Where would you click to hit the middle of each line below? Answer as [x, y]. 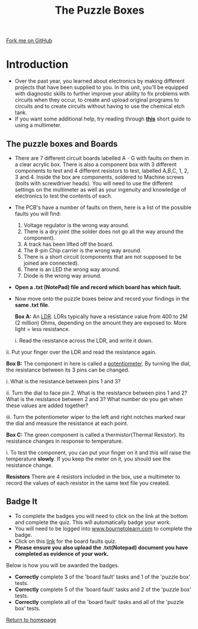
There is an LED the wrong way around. [72, 269]
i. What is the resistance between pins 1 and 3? [63, 381]
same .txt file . [32, 305]
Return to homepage [31, 620]
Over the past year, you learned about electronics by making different [100, 81]
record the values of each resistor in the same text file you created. [88, 483]
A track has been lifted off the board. [68, 244]
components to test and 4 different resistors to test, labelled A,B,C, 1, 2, [102, 170]
